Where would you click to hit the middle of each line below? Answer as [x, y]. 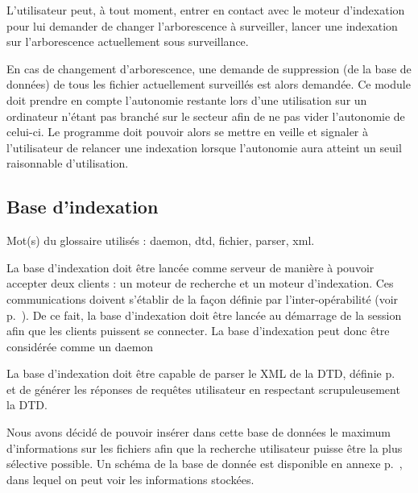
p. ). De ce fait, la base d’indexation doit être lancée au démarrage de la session [204, 315]
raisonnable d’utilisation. [68, 163]
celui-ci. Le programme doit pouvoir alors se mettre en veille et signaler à [187, 132]
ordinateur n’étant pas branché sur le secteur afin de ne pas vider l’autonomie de [206, 116]
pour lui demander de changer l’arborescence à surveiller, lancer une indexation [202, 25]
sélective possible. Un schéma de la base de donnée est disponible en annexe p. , [205, 464]
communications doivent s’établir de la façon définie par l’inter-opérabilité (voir [203, 298]
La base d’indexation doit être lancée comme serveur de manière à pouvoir [190, 267]
